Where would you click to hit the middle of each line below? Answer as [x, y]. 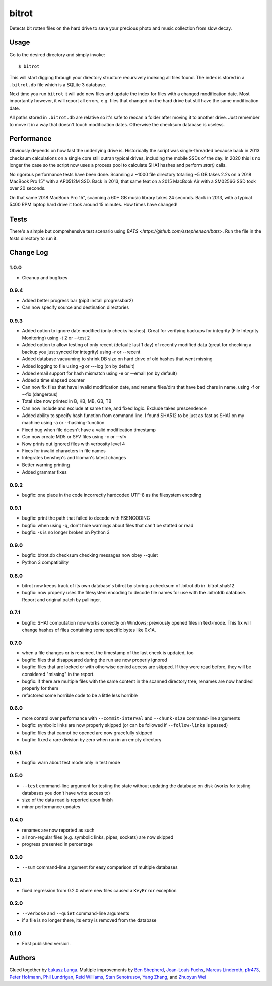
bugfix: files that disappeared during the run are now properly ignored [94, 660]
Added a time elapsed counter [53, 380]
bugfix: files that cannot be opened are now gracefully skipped [87, 733]
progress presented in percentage [57, 844]
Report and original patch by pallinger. [61, 600]
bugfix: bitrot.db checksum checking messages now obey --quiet [90, 555]
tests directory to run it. [33, 238]
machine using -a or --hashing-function [63, 423]
